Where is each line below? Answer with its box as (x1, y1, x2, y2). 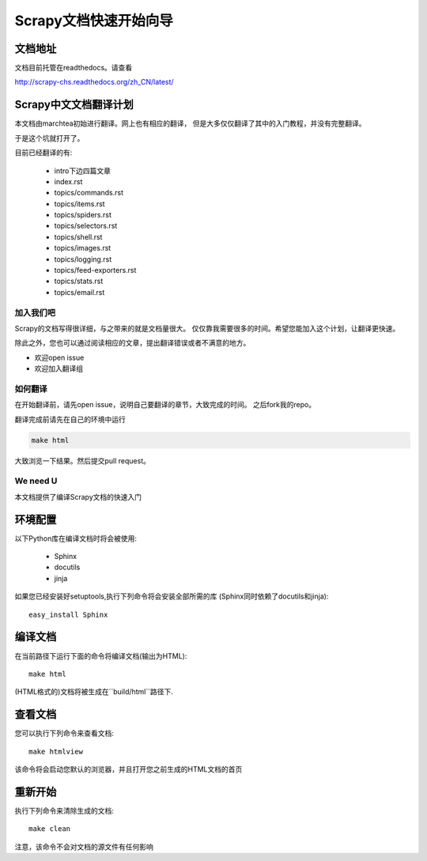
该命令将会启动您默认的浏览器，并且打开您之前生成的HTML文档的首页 (14, 765, 243, 774)
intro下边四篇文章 (54, 166, 111, 176)
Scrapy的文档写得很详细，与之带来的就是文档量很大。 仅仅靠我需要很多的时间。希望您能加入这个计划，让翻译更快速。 (14, 323, 400, 333)
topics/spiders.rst (54, 210, 112, 220)
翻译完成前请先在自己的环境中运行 (14, 414, 126, 424)
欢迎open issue (34, 353, 85, 362)
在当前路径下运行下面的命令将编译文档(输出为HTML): (14, 651, 187, 660)
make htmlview (28, 747, 83, 756)
